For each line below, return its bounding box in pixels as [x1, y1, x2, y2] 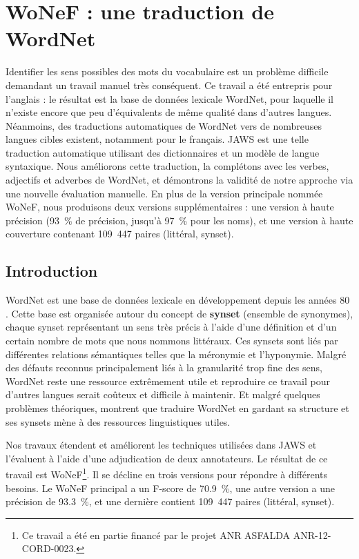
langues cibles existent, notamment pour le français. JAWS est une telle [6, 132, 309, 146]
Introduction [6, 260, 98, 282]
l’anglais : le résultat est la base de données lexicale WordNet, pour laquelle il [6, 91, 333, 106]
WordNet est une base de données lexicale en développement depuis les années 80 [6, 293, 350, 307]
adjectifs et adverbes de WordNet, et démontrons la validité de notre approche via [6, 173, 353, 187]
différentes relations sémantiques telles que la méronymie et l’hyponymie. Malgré [6, 346, 347, 361]
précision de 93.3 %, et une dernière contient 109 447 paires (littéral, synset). [6, 494, 335, 509]
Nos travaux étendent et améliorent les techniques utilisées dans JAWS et [6, 438, 317, 452]
